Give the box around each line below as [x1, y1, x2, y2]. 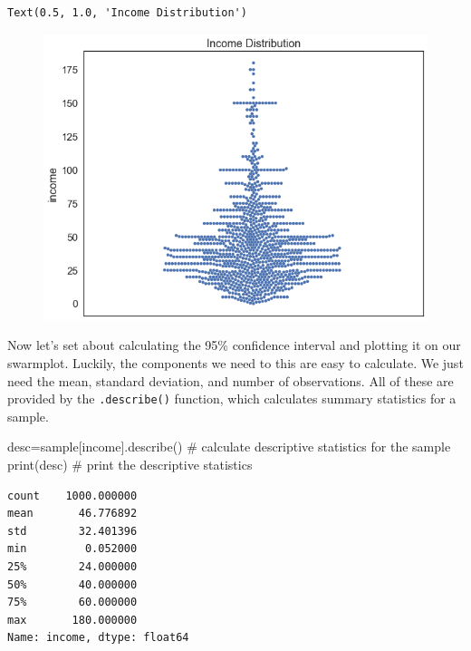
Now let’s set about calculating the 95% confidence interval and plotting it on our [7, 335, 461, 355]
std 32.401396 [7, 524, 138, 538]
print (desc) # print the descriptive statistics [7, 454, 253, 473]
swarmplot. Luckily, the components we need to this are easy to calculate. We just [7, 353, 464, 372]
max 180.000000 [7, 613, 138, 627]
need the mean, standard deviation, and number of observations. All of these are [7, 371, 454, 390]
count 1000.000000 [7, 489, 138, 502]
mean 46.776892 [7, 507, 138, 520]
